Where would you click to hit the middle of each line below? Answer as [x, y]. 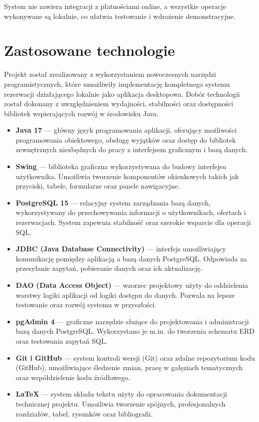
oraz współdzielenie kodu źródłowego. [73, 377]
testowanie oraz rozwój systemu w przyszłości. [86, 305]
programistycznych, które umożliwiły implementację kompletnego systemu [117, 84]
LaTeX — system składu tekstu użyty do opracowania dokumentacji [121, 394]
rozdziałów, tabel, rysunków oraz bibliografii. [84, 413]
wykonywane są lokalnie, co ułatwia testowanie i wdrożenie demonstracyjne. [120, 16]
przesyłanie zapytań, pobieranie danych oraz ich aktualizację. [109, 268]
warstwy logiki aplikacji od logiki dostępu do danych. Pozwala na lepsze [125, 295]
